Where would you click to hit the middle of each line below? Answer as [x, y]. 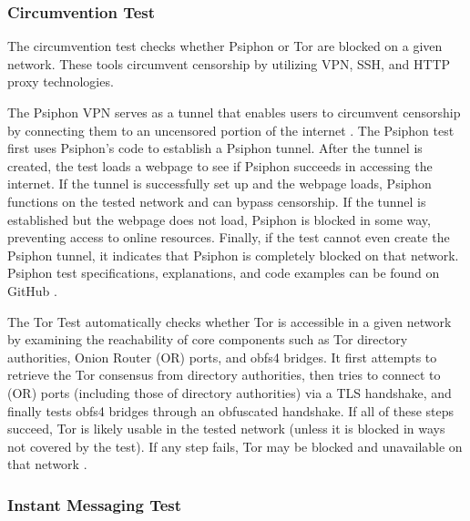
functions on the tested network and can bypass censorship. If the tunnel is [217, 201]
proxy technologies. [61, 82]
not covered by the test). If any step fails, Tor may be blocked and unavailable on [235, 446]
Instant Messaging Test [95, 504]
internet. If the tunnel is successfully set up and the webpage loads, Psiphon [220, 184]
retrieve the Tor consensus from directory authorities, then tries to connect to [224, 375]
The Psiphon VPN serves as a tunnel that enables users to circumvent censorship [234, 112]
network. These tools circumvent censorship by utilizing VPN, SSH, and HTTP [229, 63]
